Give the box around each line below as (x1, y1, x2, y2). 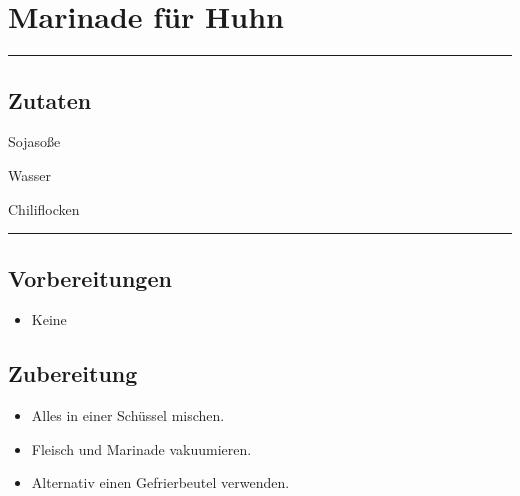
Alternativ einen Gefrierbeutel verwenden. (31, 472, 290, 493)
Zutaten (8, 84, 92, 115)
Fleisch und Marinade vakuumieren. (31, 438, 252, 459)
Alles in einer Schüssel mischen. (31, 405, 225, 426)
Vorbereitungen (8, 262, 172, 293)
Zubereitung (8, 358, 138, 389)
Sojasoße (8, 131, 61, 152)
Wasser (8, 164, 51, 185)
